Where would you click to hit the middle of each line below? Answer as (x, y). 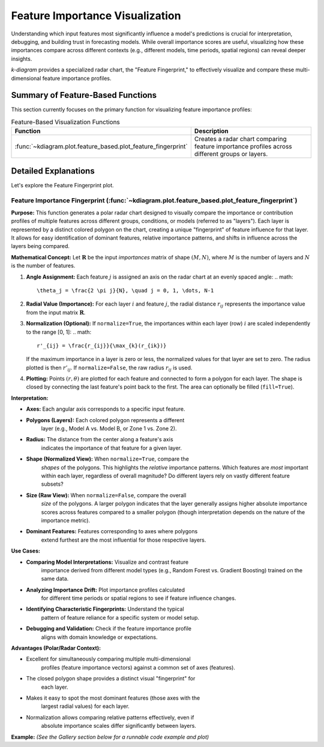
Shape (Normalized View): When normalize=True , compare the (107, 459)
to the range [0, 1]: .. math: (59, 332)
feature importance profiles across (243, 147)
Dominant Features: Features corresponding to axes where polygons (112, 531)
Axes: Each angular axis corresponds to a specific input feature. (106, 409)
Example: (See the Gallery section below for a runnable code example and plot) (110, 737)
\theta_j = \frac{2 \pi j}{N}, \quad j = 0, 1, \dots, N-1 (125, 290)
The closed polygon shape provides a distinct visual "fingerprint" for (111, 679)
